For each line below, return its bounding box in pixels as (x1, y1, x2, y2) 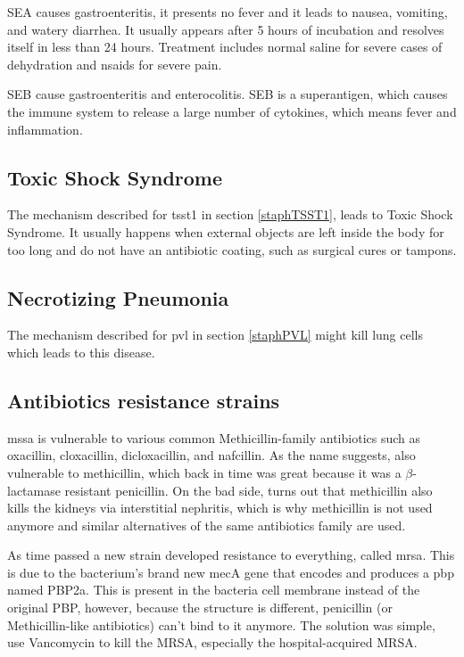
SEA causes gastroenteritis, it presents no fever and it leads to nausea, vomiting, (7, 3, 448, 21)
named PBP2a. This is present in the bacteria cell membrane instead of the (7, 580, 420, 599)
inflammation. (7, 119, 83, 138)
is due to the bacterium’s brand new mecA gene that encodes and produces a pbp (7, 563, 454, 581)
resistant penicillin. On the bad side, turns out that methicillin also (64, 480, 433, 499)
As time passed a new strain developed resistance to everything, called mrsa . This (7, 546, 455, 564)
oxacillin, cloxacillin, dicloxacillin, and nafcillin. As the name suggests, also (7, 446, 416, 464)
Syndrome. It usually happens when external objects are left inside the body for (7, 222, 444, 241)
